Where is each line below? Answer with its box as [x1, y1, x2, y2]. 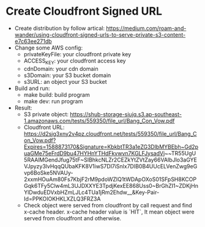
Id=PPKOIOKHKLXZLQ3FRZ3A [23, 195, 101, 203]
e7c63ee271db [14, 37, 53, 45]
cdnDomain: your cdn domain [23, 65, 99, 72]
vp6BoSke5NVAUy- [23, 169, 73, 176]
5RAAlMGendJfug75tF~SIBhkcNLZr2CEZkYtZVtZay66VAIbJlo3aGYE [23, 156, 197, 163]
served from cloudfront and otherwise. [23, 214, 122, 221]
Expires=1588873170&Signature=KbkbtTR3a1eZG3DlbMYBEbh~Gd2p [23, 143, 199, 151]
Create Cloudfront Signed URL [6, 4, 163, 18]
